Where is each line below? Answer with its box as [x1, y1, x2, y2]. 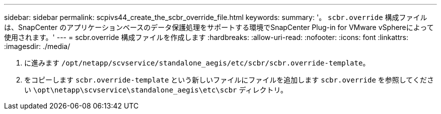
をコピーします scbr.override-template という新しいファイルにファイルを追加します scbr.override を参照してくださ [24, 75, 434, 84]
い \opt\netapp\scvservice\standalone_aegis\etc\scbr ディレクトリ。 [24, 85, 287, 94]
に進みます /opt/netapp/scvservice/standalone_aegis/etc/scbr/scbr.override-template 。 [24, 58, 370, 67]
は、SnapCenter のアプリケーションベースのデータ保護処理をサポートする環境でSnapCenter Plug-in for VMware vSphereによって [4, 23, 434, 31]
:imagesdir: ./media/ [4, 42, 70, 50]
